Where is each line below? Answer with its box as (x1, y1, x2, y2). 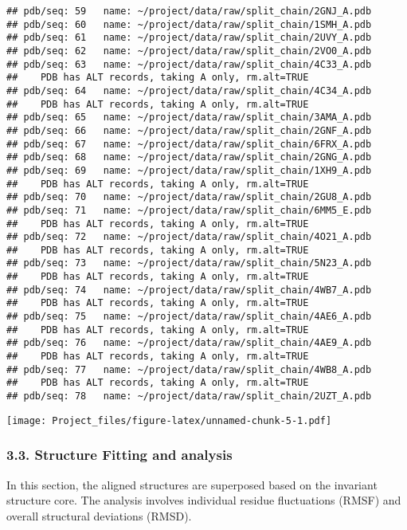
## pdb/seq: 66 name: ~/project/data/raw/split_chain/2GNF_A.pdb (6, 124, 372, 136)
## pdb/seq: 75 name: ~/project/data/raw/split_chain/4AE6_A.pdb (6, 311, 372, 323)
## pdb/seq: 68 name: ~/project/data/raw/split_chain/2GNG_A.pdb (6, 151, 372, 163)
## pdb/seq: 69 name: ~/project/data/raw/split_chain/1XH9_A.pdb (6, 164, 372, 176)
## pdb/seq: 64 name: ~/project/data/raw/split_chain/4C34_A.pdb (6, 84, 372, 96)
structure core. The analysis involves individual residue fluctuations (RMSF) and (6, 492, 401, 508)
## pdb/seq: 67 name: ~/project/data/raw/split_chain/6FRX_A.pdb (6, 138, 372, 150)
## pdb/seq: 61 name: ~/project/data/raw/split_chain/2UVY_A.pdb (6, 32, 372, 44)
